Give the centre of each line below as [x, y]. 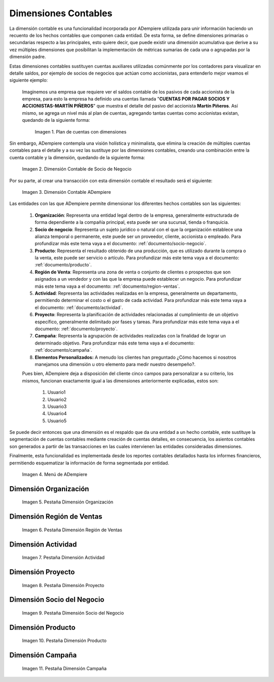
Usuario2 [57, 399]
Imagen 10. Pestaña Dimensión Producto [64, 641]
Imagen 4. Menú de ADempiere [55, 474]
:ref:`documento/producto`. [63, 265]
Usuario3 [57, 406]
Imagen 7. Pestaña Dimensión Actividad [63, 558]
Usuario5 [57, 421]
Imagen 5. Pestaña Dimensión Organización [68, 502]
